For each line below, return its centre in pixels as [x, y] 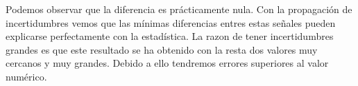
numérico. [26, 76]
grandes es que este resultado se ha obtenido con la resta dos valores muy [162, 49]
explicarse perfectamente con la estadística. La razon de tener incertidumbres [170, 36]
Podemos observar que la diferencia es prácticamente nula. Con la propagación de [179, 9]
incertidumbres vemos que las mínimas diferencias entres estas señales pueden [171, 22]
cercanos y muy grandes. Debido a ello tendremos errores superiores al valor [167, 63]
